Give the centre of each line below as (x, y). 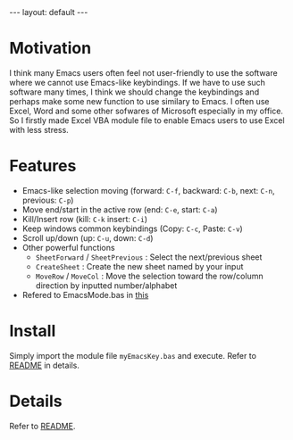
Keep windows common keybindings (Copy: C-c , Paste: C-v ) (132, 228)
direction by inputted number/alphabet (106, 285)
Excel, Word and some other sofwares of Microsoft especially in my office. (146, 111)
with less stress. (39, 129)
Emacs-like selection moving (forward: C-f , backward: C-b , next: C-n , (148, 190)
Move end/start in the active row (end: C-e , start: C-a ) (120, 209)
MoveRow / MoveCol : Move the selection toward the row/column (149, 276)
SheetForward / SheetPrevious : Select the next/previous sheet (149, 257)
